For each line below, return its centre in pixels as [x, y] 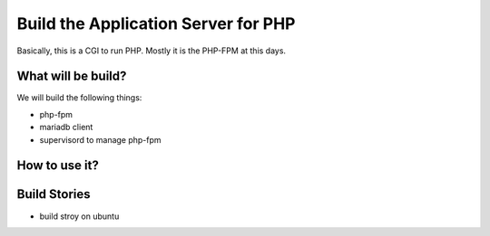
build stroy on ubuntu [79, 216]
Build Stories [54, 194]
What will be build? [72, 76]
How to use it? [58, 166]
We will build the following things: [79, 98]
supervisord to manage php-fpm [101, 139]
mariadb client [66, 127]
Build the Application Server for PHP [156, 24]
